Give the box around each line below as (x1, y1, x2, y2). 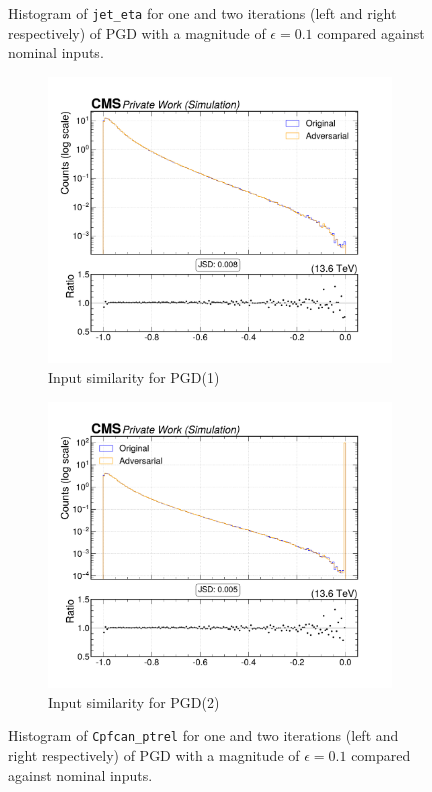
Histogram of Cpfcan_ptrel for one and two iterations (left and (8, 725, 399, 746)
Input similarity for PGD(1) (48, 366, 220, 387)
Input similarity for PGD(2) (48, 691, 220, 712)
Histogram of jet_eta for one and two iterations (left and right (8, 3, 397, 23)
